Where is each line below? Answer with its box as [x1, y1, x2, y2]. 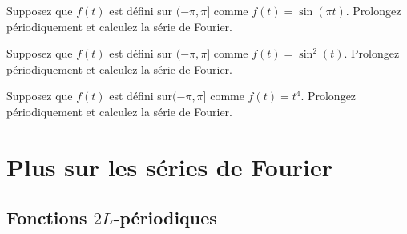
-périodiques [113, 205, 217, 230]
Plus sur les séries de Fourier [6, 150, 333, 183]
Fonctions [6, 205, 87, 230]
